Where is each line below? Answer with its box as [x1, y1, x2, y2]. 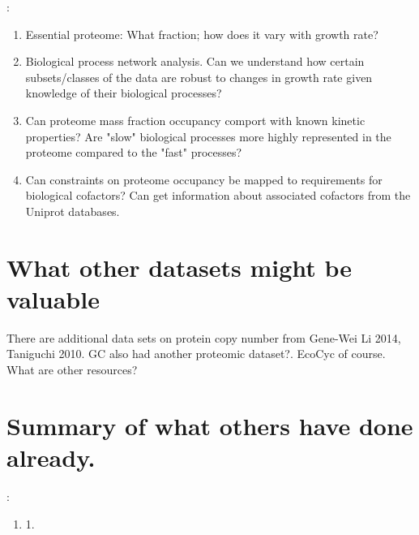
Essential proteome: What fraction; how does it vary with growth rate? [25, 25, 378, 42]
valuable [6, 282, 100, 315]
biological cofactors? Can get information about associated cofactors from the [25, 187, 411, 204]
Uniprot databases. [25, 202, 120, 219]
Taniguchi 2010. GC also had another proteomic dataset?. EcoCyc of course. [6, 345, 386, 362]
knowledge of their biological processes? [25, 84, 222, 101]
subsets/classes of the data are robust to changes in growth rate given [25, 68, 373, 85]
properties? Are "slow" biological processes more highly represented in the [25, 127, 391, 145]
